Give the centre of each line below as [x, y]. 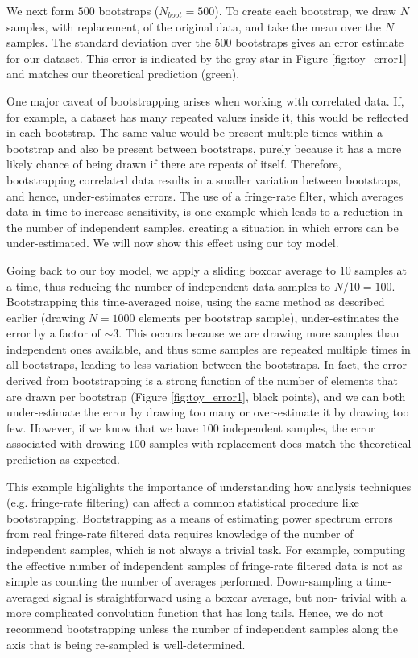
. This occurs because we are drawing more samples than [259, 333]
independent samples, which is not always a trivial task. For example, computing [206, 549]
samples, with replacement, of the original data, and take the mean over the [194, 26]
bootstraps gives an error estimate [320, 42]
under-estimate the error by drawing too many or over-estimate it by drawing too [208, 412]
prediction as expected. [63, 459]
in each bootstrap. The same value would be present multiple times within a [195, 132]
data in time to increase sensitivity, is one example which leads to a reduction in [205, 211]
